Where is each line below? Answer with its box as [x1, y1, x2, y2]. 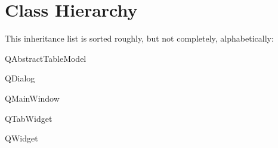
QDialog [5, 72, 35, 84]
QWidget [5, 132, 38, 144]
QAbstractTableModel [5, 52, 87, 64]
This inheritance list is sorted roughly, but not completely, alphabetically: [5, 32, 274, 45]
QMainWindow [5, 92, 60, 104]
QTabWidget [5, 112, 52, 124]
